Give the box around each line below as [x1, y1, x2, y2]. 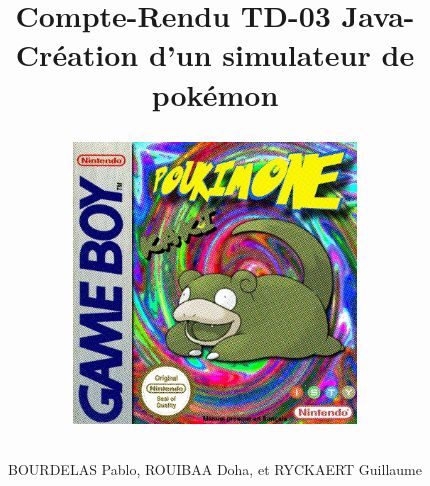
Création [15, 34, 139, 75]
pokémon [151, 73, 279, 114]
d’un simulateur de [148, 34, 415, 75]
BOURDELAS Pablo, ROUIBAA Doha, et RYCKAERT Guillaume [8, 458, 422, 479]
